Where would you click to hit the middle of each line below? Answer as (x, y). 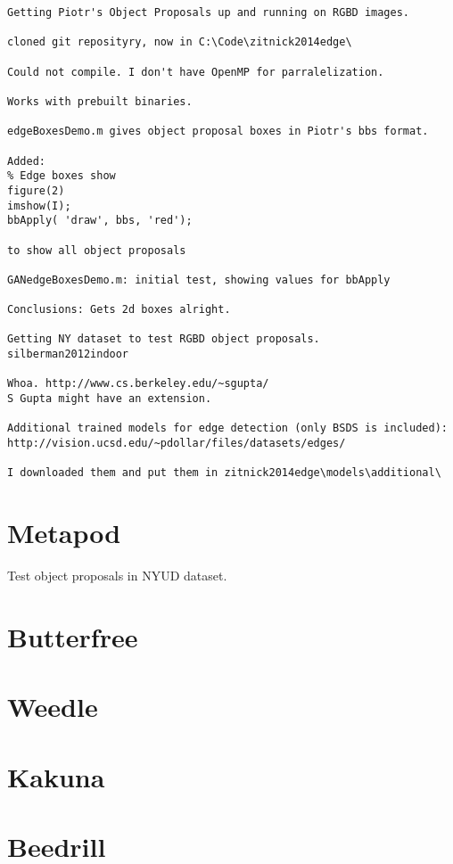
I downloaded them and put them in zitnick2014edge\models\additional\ (224, 473)
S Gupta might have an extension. (110, 399)
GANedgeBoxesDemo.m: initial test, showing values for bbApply (199, 280)
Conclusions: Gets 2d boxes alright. (119, 310)
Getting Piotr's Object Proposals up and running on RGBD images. (209, 12)
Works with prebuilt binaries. (100, 101)
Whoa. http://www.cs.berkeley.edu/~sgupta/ (138, 384)
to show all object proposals (97, 250)
